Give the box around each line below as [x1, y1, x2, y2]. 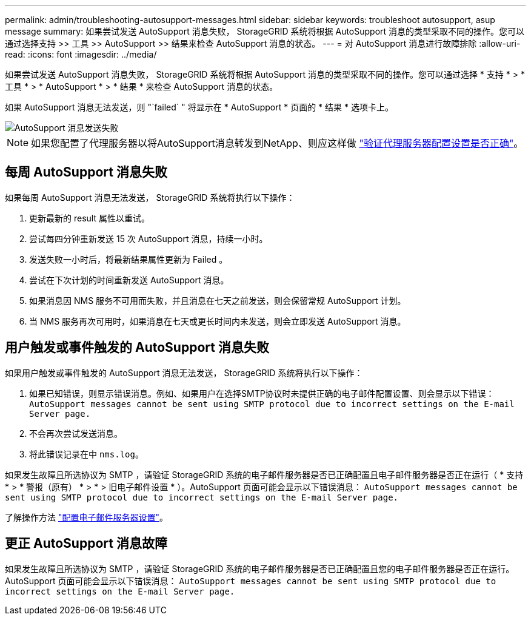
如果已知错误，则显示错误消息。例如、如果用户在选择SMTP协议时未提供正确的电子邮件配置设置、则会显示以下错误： [29, 388, 495, 399]
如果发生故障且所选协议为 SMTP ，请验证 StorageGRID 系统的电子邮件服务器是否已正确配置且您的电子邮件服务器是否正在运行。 [5, 563, 515, 574]
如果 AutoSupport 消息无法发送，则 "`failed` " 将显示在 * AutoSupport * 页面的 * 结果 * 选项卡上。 [5, 102, 393, 112]
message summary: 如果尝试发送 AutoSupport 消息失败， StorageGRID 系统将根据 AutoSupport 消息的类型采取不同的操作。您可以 [5, 26, 525, 36]
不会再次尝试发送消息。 [29, 428, 122, 439]
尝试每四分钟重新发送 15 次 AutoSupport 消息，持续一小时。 [29, 233, 268, 244]
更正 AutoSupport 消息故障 [5, 536, 167, 551]
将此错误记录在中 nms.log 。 [29, 448, 144, 459]
